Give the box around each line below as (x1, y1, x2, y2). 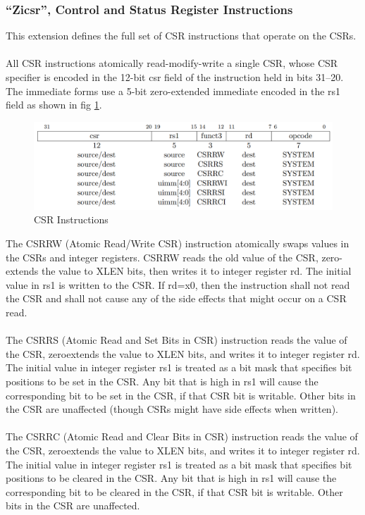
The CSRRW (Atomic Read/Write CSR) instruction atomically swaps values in (6, 236, 349, 251)
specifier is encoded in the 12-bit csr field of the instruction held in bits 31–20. (6, 70, 344, 84)
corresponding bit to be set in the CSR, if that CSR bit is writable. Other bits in (6, 387, 356, 402)
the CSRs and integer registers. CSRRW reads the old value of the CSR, (6, 249, 318, 264)
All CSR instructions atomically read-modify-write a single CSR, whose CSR (6, 56, 338, 70)
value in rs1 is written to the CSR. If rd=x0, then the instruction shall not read (6, 277, 350, 292)
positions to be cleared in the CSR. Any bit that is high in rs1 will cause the (6, 471, 337, 485)
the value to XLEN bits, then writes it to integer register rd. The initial (42, 263, 352, 278)
